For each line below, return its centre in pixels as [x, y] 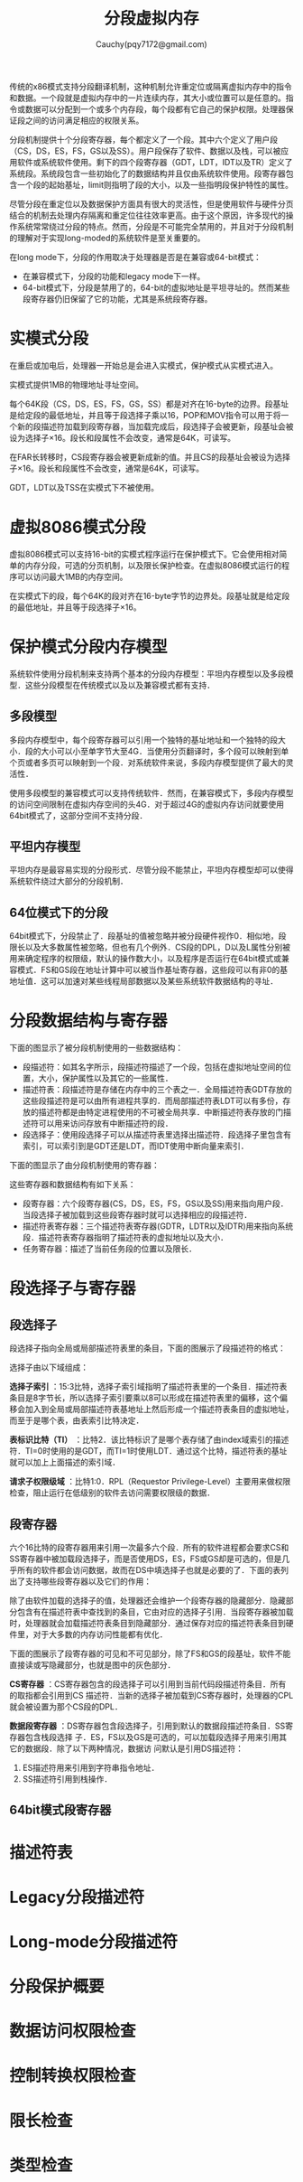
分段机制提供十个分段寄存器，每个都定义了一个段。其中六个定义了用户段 [143, 139]
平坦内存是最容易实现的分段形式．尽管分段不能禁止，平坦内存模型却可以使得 [151, 870]
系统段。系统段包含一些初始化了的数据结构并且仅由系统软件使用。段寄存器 [147, 173]
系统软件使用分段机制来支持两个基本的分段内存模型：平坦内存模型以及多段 [147, 673]
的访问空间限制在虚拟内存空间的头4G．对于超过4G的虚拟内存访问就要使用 [147, 804]
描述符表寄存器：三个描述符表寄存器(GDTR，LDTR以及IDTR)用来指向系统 [158, 1226]
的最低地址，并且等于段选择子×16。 [75, 607]
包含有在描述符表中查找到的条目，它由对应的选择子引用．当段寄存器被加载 [155, 1611]
